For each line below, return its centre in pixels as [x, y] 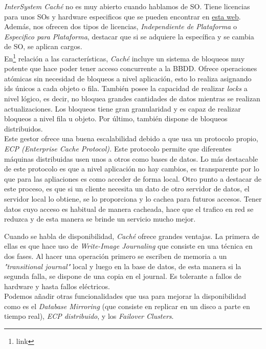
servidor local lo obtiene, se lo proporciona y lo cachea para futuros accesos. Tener [133, 198]
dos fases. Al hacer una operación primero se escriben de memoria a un [116, 256]
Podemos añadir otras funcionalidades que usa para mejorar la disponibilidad [125, 296]
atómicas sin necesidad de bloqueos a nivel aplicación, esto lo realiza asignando [128, 78]
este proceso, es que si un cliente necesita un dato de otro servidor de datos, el [127, 189]
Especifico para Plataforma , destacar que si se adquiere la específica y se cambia [129, 36]
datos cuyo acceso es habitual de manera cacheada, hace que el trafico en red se [129, 209]
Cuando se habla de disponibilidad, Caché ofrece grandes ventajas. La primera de [132, 236]
